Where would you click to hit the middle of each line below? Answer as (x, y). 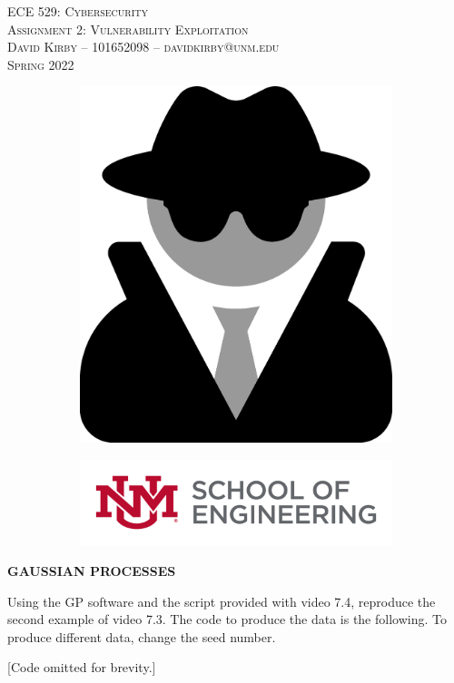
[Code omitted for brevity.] (82, 667)
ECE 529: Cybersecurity (78, 11)
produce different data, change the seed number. (142, 636)
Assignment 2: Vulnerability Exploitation (128, 29)
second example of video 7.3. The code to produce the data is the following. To (227, 619)
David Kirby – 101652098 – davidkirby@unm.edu (143, 47)
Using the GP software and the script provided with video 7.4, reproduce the (222, 601)
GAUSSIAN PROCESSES (92, 571)
